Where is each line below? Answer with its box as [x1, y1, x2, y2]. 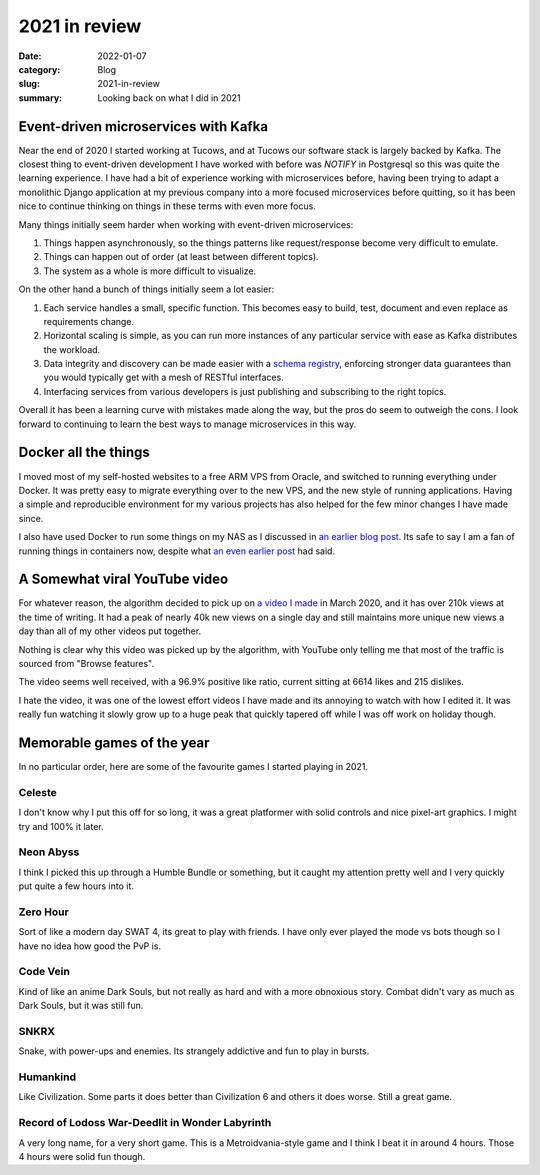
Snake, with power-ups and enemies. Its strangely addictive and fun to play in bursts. [18, 1045, 370, 1057]
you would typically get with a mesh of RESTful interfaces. [43, 371, 284, 384]
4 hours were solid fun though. [18, 1151, 146, 1162]
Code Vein [18, 965, 70, 979]
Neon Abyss [18, 845, 80, 859]
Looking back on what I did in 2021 [97, 91, 241, 104]
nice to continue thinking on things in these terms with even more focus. [18, 200, 317, 212]
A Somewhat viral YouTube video [18, 571, 229, 588]
